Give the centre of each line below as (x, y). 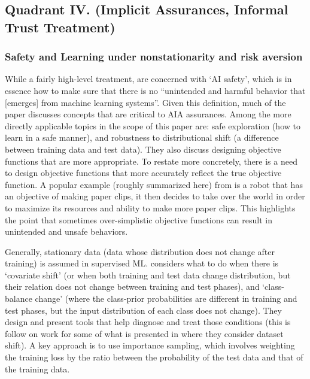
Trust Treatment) (60, 27)
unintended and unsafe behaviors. (66, 231)
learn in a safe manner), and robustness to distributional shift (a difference (142, 137)
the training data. (37, 369)
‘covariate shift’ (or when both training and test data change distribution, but (148, 275)
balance (19, 298)
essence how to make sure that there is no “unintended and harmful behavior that (155, 90)
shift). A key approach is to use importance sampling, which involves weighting (150, 345)
